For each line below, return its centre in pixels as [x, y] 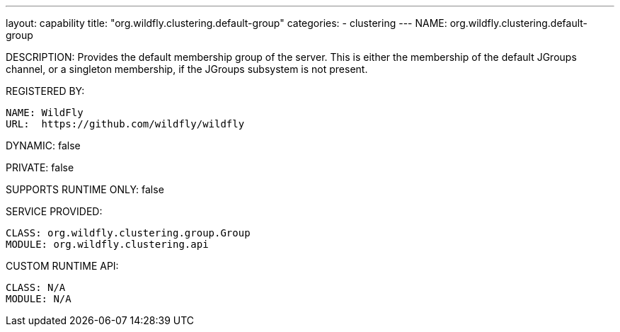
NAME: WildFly [45, 113]
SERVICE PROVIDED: [54, 211]
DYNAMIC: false [43, 145]
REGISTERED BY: [45, 91]
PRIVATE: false [40, 167]
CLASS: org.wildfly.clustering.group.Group [128, 233]
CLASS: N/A [36, 287]
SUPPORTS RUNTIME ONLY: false [85, 189]
